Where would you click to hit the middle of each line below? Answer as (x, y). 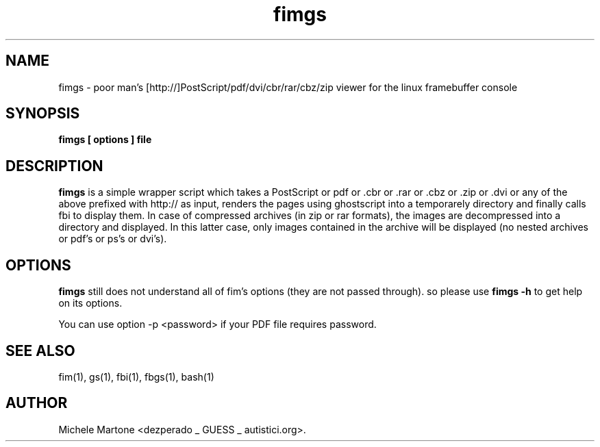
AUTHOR (37, 403)
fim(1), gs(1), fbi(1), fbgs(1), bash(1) (136, 376)
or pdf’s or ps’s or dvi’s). (113, 239)
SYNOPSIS (43, 114)
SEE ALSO (40, 350)
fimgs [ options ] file (105, 140)
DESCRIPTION (54, 166)
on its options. (90, 303)
